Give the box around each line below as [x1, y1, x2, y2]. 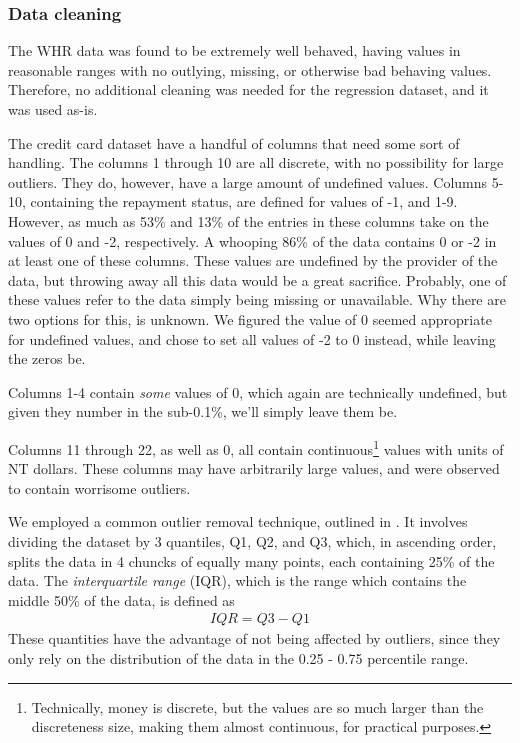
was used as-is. [8, 99, 98, 119]
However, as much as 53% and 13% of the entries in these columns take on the [8, 210, 489, 231]
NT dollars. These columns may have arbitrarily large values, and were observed [8, 458, 500, 479]
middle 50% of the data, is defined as [8, 589, 235, 610]
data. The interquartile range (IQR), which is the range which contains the [8, 570, 467, 591]
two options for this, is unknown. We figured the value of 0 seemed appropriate [8, 308, 492, 329]
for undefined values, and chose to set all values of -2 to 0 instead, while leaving [8, 328, 496, 349]
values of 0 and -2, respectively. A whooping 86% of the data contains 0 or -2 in [8, 230, 497, 251]
